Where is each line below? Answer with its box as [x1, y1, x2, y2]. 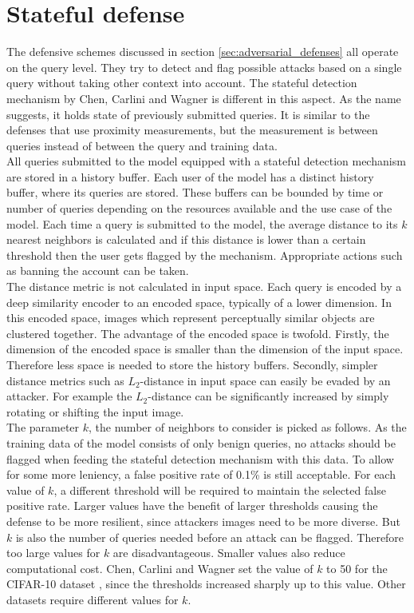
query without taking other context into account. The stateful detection [6, 74, 357, 91]
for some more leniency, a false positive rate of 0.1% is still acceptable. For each [6, 466, 396, 483]
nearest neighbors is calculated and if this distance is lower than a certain [6, 231, 366, 248]
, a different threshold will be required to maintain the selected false [53, 481, 386, 498]
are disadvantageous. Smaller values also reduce [112, 544, 345, 561]
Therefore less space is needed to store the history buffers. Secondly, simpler [6, 356, 378, 372]
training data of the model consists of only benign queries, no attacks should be [6, 434, 396, 451]
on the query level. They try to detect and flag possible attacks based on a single [6, 58, 402, 75]
